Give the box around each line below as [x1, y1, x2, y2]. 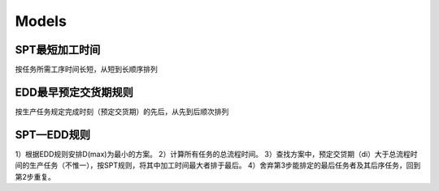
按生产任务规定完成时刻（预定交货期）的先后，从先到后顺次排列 [15, 106, 229, 117]
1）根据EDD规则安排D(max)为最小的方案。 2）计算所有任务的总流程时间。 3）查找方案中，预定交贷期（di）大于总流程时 [15, 149, 418, 159]
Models [15, 12, 67, 30]
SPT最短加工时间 [15, 43, 101, 57]
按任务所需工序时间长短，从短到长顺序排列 [15, 65, 158, 74]
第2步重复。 [15, 172, 56, 181]
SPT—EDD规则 [15, 128, 91, 142]
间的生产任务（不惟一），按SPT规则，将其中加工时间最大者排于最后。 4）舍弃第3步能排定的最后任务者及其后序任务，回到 [15, 160, 421, 170]
